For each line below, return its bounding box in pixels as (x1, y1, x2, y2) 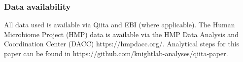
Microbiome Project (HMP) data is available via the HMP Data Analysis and (4, 29, 239, 39)
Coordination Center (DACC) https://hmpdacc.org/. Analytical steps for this (4, 39, 240, 49)
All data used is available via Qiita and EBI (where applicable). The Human (4, 20, 235, 30)
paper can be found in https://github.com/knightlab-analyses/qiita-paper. (4, 48, 228, 58)
